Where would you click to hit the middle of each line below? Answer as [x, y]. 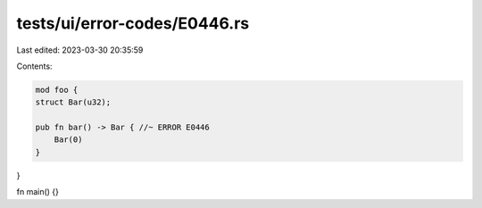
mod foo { [57, 90]
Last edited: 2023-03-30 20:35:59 [80, 50]
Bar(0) [68, 140]
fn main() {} [38, 192]
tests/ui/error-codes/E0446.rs [133, 23]
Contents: [34, 66]
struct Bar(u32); [73, 102]
